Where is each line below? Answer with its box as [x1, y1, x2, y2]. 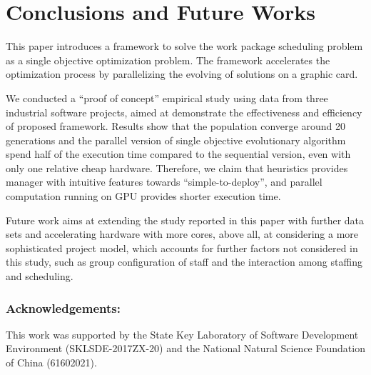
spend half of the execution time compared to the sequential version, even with [6, 146, 351, 161]
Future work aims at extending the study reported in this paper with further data [6, 212, 365, 227]
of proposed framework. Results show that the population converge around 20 [6, 119, 345, 134]
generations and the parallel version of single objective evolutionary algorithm [6, 132, 346, 147]
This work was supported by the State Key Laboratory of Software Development [6, 326, 359, 341]
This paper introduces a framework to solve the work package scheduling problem [6, 39, 363, 54]
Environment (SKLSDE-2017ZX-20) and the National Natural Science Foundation [6, 341, 365, 356]
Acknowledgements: [6, 299, 121, 316]
